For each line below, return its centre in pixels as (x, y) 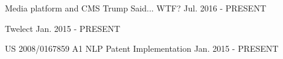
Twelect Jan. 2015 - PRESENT (63, 28)
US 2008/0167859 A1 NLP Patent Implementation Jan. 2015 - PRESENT (142, 48)
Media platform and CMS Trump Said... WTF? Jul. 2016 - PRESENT (136, 8)
